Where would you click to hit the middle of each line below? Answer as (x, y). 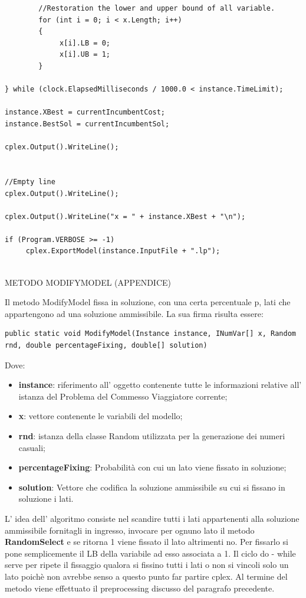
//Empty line (30, 182)
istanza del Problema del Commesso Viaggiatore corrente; (123, 396)
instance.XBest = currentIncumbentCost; (85, 112)
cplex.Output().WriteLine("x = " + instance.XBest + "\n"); (125, 216)
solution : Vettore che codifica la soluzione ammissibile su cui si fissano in (152, 487)
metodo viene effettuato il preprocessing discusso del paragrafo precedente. (140, 588)
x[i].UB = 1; (85, 55)
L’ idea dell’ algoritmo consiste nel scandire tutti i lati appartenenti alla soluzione (152, 518)
